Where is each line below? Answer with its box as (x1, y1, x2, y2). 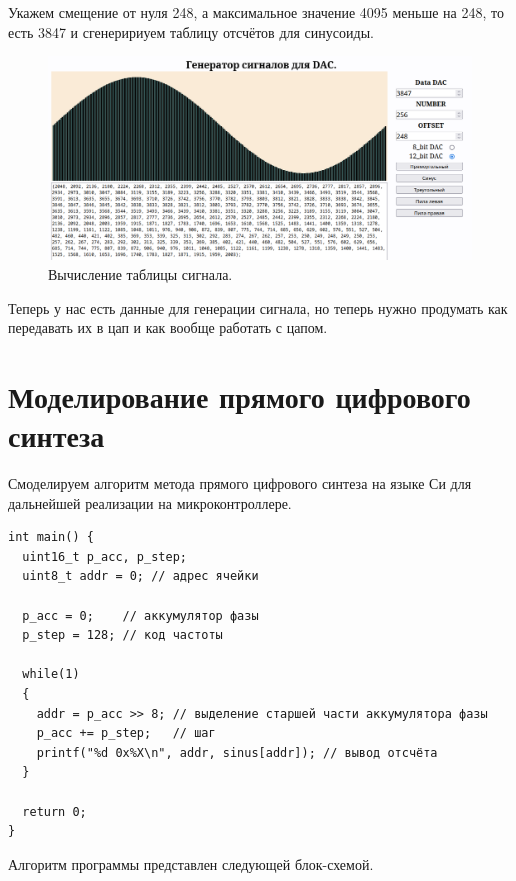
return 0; (22, 804, 87, 819)
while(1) (22, 667, 80, 682)
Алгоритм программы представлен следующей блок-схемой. (8, 853, 374, 874)
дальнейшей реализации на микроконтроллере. (8, 492, 292, 513)
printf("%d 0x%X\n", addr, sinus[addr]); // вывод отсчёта (36, 745, 438, 760)
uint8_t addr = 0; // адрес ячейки (22, 569, 259, 584)
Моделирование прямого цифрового (8, 375, 471, 416)
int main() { (8, 530, 94, 545)
